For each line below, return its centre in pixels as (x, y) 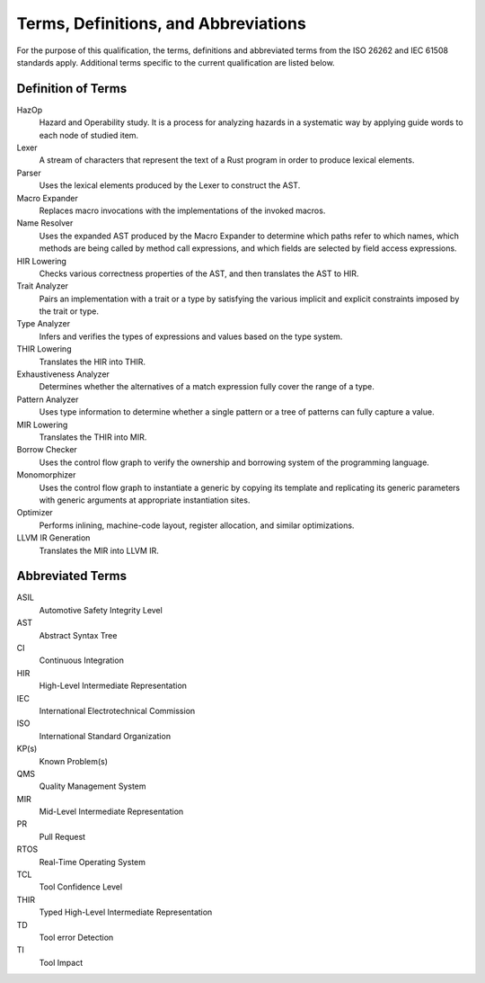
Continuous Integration (82, 660)
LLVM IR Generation (53, 538)
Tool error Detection (76, 937)
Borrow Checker (47, 450)
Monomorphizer (46, 475)
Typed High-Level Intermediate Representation (126, 912)
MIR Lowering (42, 424)
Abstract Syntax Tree (78, 635)
